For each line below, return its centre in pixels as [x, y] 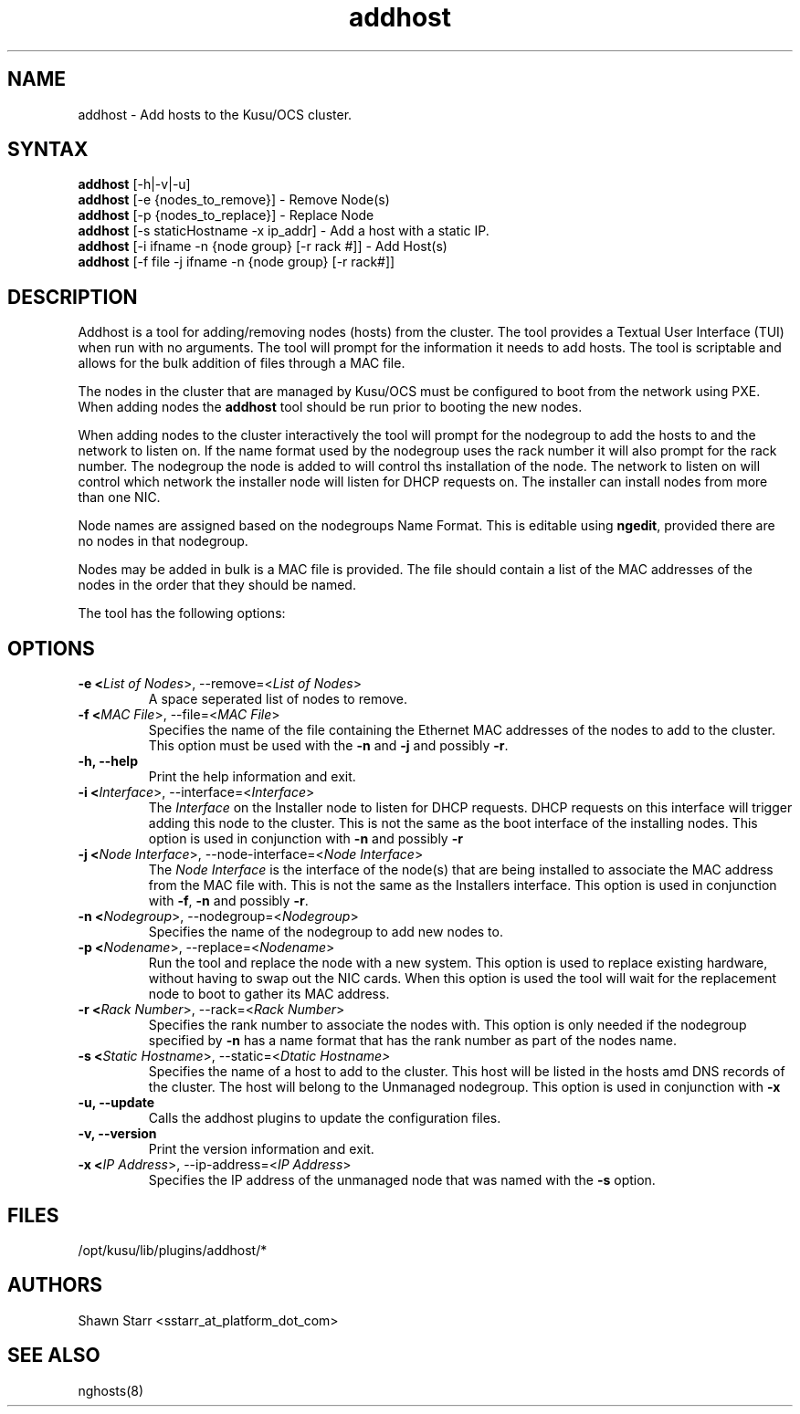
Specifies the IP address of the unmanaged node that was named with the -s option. [402, 1180]
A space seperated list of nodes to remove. [278, 699]
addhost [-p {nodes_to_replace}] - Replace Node [226, 215]
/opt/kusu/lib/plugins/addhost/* [173, 1250]
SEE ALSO [54, 1356]
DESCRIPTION [73, 297]
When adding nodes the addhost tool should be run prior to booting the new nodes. [330, 407]
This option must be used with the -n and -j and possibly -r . [328, 746]
